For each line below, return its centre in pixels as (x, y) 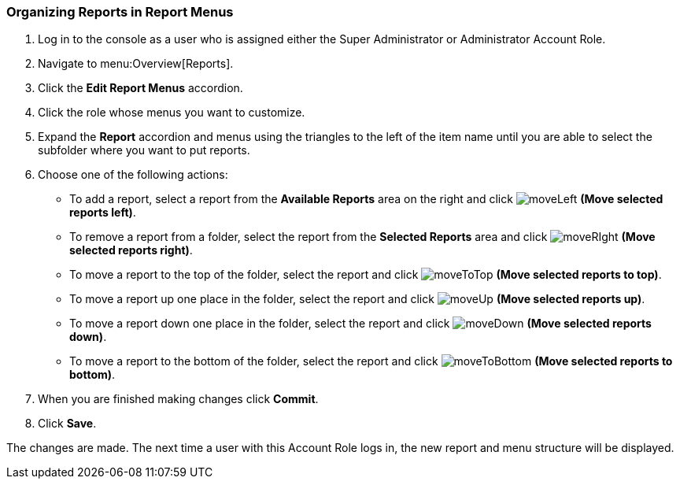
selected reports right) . (131, 250)
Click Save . (67, 424)
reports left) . (103, 213)
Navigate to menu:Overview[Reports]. (136, 64)
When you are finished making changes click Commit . (178, 399)
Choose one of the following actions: (133, 175)
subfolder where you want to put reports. (144, 150)
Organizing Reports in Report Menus (120, 12)
